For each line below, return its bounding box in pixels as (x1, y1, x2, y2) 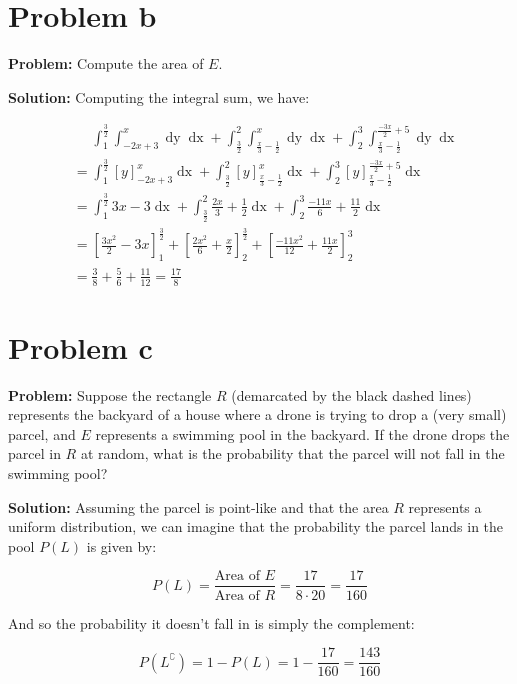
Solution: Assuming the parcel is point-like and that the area (8, 496, 389, 517)
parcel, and (8, 423, 76, 444)
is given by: (86, 535, 157, 556)
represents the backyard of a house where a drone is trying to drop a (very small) (8, 404, 507, 425)
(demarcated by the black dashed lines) (231, 384, 472, 405)
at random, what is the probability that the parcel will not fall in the (80, 443, 505, 464)
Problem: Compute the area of (8, 53, 204, 74)
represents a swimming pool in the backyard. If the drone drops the (95, 423, 510, 444)
